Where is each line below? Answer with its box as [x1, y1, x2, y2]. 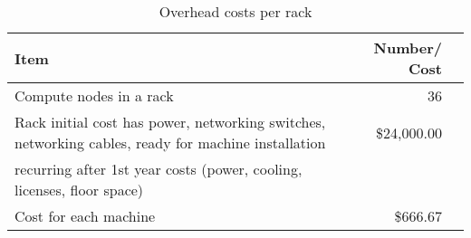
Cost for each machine [14, 205, 156, 226]
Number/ [373, 37, 442, 58]
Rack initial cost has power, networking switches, [14, 111, 326, 132]
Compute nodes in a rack [14, 85, 174, 106]
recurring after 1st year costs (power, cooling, [14, 158, 303, 179]
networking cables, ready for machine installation [14, 132, 326, 153]
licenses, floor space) [14, 179, 144, 200]
